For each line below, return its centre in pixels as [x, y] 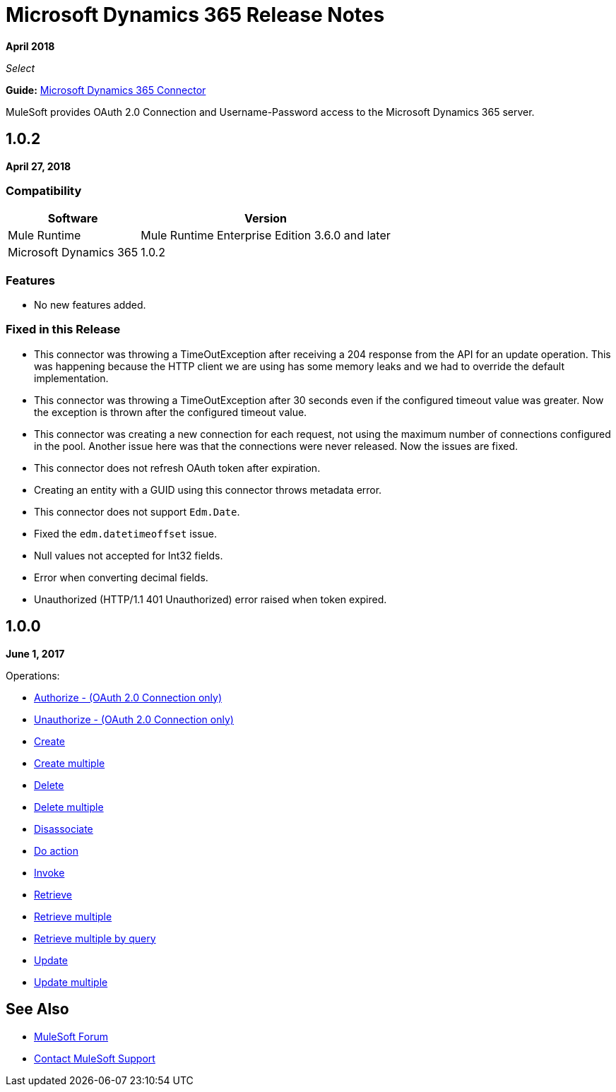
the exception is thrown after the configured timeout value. [171, 412]
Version [266, 219]
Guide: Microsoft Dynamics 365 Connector [106, 90]
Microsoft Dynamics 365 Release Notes [195, 15]
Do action [56, 850]
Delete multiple [69, 807]
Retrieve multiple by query [95, 938]
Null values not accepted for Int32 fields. [129, 555]
